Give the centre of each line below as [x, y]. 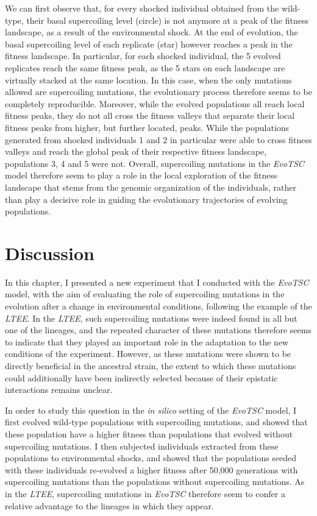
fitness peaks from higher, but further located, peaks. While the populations [147, 127]
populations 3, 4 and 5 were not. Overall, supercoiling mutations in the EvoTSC [155, 163]
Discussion [50, 253]
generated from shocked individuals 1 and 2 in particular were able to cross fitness [158, 139]
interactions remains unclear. [59, 390]
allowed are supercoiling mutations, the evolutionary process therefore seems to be [158, 92]
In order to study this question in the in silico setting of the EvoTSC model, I [151, 410]
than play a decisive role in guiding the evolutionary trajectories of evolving [146, 199]
